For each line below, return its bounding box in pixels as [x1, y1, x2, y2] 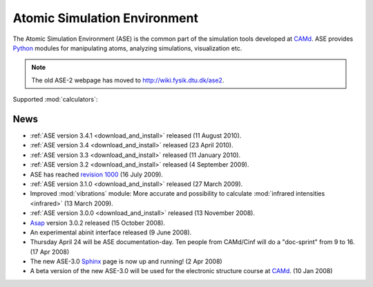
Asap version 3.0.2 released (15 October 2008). [30, 219, 166, 227]
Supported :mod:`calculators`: [12, 95, 98, 104]
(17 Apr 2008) [30, 248, 70, 256]
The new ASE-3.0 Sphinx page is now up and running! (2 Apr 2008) [30, 257, 222, 266]
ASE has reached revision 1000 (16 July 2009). [30, 170, 164, 178]
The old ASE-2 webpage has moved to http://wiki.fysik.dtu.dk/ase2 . [31, 76, 224, 84]
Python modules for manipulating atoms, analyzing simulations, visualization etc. [12, 44, 242, 52]
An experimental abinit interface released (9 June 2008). [30, 228, 192, 237]
